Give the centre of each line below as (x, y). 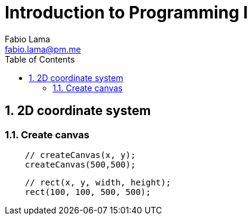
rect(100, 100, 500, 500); (88, 192)
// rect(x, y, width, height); (98, 182)
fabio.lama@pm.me (43, 49)
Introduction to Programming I (127, 13)
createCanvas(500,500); (80, 164)
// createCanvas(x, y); (80, 155)
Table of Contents (40, 59)
